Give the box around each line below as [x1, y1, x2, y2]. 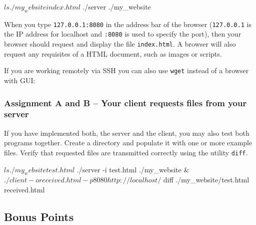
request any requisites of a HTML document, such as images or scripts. [4, 48, 222, 59]
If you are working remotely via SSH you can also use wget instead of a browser [4, 65, 249, 76]
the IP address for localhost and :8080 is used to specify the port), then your [4, 29, 241, 39]
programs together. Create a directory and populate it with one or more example [4, 137, 252, 148]
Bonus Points [4, 208, 74, 224]
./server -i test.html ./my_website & [76, 164, 189, 174]
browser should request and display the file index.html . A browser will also [4, 39, 236, 49]
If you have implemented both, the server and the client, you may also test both [4, 127, 249, 138]
